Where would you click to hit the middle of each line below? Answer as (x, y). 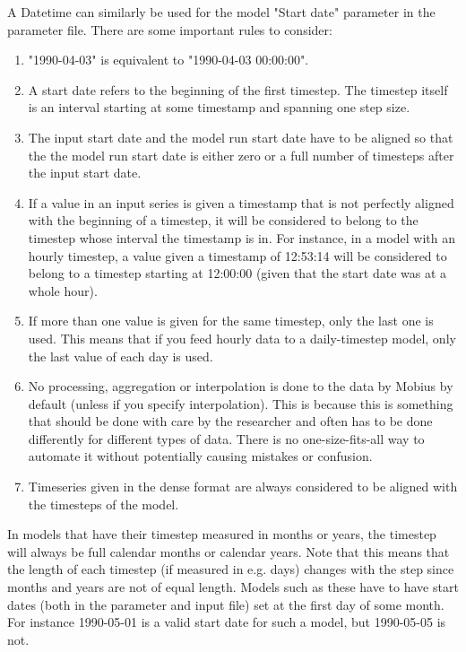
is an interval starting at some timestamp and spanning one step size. (219, 107)
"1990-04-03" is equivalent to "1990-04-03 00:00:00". (168, 60)
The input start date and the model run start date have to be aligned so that (241, 137)
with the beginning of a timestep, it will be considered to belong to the (223, 220)
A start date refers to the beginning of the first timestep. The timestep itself (238, 89)
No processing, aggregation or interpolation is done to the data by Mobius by (241, 386)
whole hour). (63, 290)
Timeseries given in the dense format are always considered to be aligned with (243, 487)
